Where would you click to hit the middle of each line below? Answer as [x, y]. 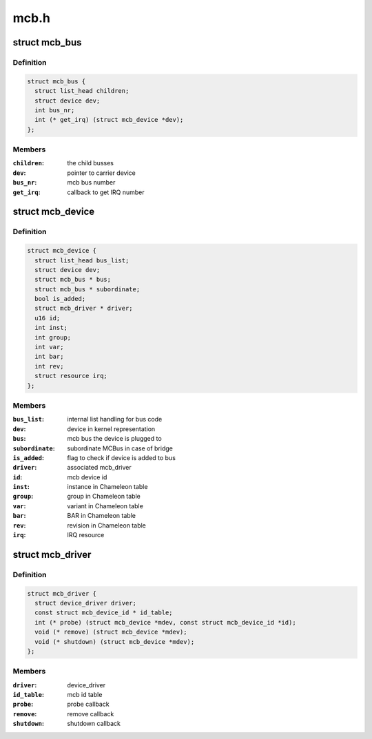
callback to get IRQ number [106, 192]
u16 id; [48, 318]
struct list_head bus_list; [82, 260]
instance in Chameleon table [107, 487]
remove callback [91, 714]
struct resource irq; [71, 376]
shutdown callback [94, 724]
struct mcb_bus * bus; [73, 280]
